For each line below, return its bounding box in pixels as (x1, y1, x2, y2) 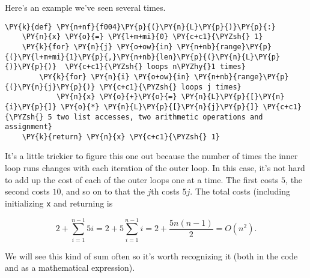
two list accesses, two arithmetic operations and (56, 112, 263, 121)
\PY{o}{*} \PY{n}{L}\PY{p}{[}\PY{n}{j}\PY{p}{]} (61, 102, 259, 111)
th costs (151, 185, 180, 198)
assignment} (5, 122, 52, 131)
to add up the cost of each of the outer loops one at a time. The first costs (5, 173, 279, 186)
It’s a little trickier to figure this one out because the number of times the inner (5, 150, 298, 162)
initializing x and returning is (5, 196, 113, 209)
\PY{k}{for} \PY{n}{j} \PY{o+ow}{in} (22, 42, 173, 51)
